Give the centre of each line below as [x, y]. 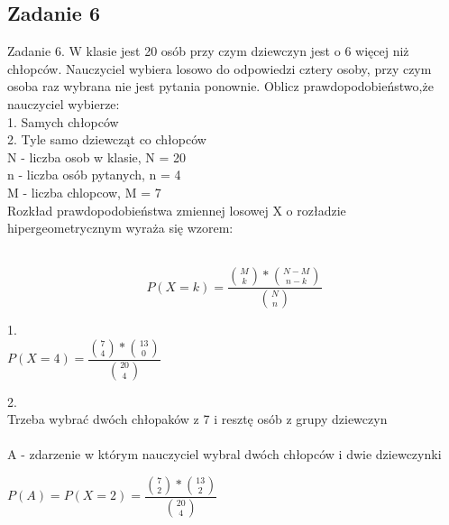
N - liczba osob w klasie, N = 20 [97, 157]
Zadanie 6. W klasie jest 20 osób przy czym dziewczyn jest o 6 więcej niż [208, 51]
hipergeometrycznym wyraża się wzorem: [120, 228]
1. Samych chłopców [63, 121]
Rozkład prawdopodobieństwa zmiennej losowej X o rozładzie [177, 210]
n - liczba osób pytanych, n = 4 [94, 175]
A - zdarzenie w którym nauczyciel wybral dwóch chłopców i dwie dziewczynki [224, 454]
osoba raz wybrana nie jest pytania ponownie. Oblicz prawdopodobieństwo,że [220, 86]
